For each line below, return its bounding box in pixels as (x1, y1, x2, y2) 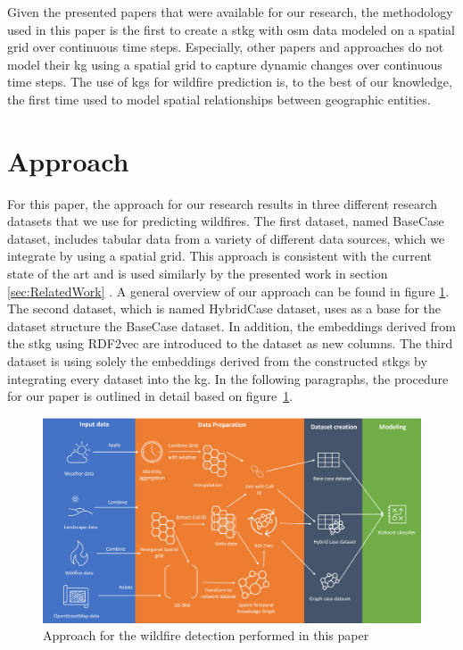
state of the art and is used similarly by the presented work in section (7, 264, 388, 283)
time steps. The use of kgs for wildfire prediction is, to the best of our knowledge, (7, 72, 452, 91)
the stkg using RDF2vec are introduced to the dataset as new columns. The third (7, 334, 453, 353)
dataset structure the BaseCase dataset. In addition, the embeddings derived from (7, 316, 456, 335)
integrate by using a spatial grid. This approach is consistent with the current (7, 246, 432, 265)
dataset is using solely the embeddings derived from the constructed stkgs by (7, 352, 427, 371)
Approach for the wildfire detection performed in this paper (43, 626, 369, 645)
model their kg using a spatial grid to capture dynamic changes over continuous (7, 54, 442, 73)
